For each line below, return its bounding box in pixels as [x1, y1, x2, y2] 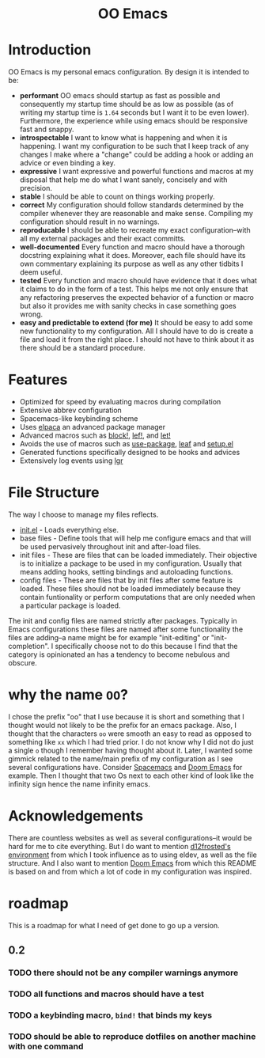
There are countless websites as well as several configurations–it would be [8, 832, 252, 843]
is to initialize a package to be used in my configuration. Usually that [19, 559, 243, 568]
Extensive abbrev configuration [19, 405, 123, 415]
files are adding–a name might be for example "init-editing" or [8, 633, 210, 642]
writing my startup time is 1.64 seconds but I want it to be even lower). [19, 108, 249, 117]
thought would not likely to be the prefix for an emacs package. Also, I [8, 720, 237, 730]
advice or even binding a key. [19, 158, 116, 168]
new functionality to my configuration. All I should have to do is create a [19, 326, 254, 336]
